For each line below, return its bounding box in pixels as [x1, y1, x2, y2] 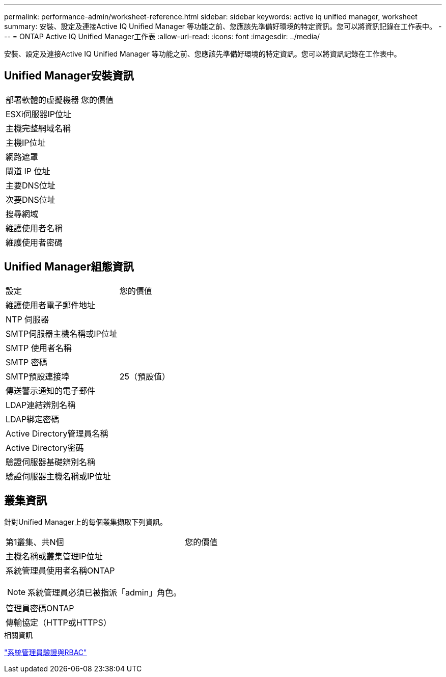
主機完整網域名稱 [6, 123, 71, 133]
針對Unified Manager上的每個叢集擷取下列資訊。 [4, 517, 167, 526]
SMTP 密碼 [6, 357, 47, 367]
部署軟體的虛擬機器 [6, 94, 79, 105]
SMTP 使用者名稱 [6, 342, 72, 353]
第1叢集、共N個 [6, 536, 64, 547]
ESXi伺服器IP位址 [6, 109, 72, 119]
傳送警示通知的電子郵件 [6, 385, 96, 396]
